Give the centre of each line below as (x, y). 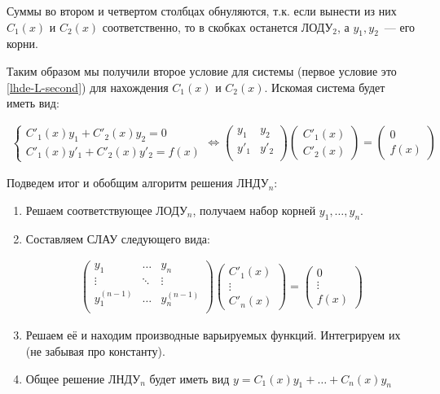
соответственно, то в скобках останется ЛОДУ (218, 26)
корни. (22, 44)
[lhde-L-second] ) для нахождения (88, 87)
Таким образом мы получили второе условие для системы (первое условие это (202, 70)
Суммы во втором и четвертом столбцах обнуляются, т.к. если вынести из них (202, 11)
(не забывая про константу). (95, 351)
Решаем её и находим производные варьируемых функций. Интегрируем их (213, 335)
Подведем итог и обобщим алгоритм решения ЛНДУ (138, 183)
